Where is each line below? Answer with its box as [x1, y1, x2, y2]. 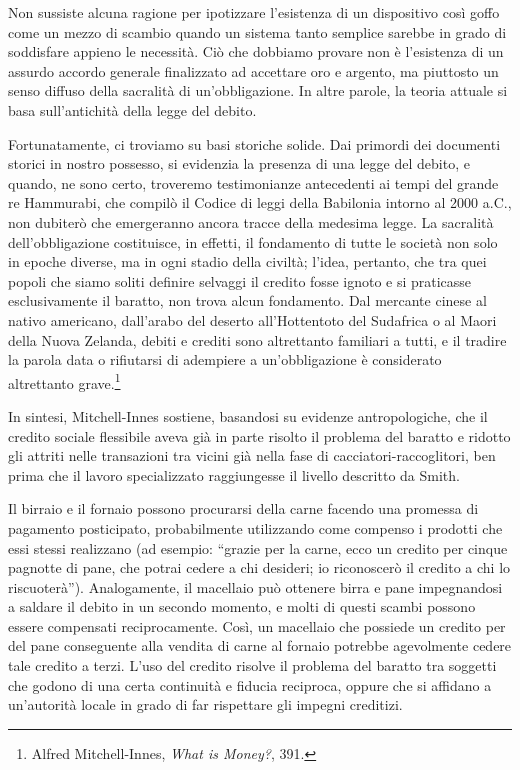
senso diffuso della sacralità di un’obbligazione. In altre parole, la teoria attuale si [8, 80, 508, 101]
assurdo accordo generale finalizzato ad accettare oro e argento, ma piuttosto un [8, 60, 499, 81]
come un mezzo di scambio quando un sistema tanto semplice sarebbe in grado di [8, 21, 507, 42]
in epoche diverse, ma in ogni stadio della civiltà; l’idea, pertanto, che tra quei [8, 251, 487, 272]
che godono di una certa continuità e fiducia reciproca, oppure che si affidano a [8, 674, 492, 695]
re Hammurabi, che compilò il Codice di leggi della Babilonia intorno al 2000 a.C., [8, 192, 512, 213]
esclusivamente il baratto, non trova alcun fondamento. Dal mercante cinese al [8, 290, 487, 311]
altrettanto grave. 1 [8, 369, 121, 393]
